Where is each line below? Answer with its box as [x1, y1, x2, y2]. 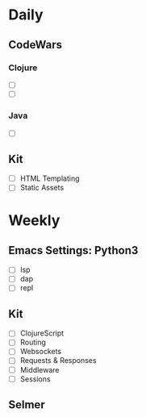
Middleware [19, 365, 60, 374]
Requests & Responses [19, 356, 97, 365]
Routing [19, 337, 47, 348]
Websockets [19, 347, 62, 357]
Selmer [8, 398, 46, 412]
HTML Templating [19, 173, 80, 183]
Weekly [8, 211, 60, 230]
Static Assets [19, 183, 65, 193]
